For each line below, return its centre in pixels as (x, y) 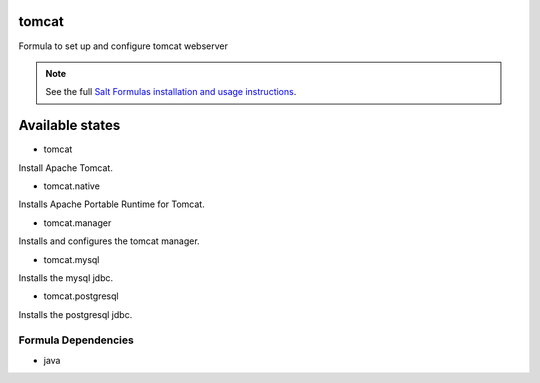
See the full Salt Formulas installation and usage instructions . (171, 92)
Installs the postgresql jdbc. (75, 314)
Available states (69, 125)
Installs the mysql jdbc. (66, 277)
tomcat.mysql (71, 259)
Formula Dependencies (76, 340)
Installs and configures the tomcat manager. (109, 241)
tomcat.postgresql (81, 296)
